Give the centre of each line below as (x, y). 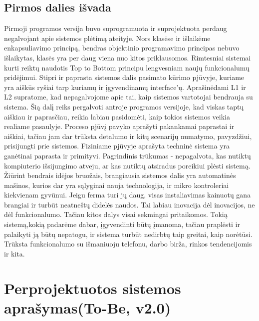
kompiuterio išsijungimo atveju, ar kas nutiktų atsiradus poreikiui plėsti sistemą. (127, 165)
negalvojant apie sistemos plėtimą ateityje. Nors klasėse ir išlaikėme (107, 38)
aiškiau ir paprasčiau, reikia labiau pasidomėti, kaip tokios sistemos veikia (117, 116)
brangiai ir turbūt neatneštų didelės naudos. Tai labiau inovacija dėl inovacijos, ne (129, 204)
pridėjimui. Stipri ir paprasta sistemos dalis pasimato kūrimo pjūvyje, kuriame (124, 77)
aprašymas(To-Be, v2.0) (88, 307)
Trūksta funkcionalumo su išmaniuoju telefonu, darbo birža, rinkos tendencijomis (128, 244)
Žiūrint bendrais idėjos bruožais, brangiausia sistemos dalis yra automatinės (120, 175)
